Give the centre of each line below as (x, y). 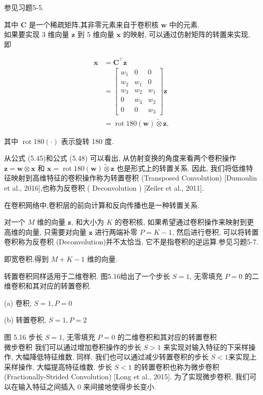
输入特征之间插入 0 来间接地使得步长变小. (87, 386)
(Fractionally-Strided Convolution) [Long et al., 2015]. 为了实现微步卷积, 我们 (127, 376)
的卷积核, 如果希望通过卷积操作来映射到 (181, 222)
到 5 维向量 (96, 34)
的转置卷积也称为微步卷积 (177, 366)
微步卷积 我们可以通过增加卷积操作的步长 (73, 347)
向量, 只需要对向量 (56, 231)
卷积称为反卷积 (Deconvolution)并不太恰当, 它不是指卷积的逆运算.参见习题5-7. (131, 242)
